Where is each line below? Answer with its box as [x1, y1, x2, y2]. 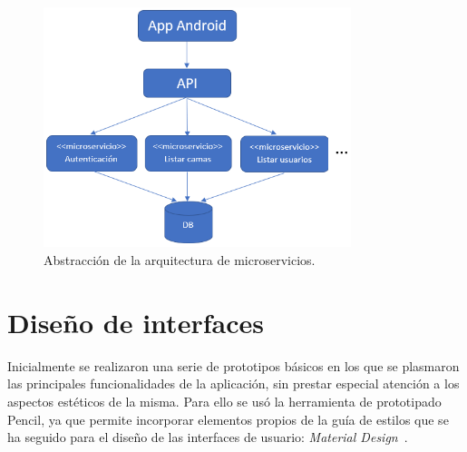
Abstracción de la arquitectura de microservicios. [44, 251, 316, 270]
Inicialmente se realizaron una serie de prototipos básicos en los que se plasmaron [7, 356, 460, 375]
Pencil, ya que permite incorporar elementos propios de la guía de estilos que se [7, 409, 449, 428]
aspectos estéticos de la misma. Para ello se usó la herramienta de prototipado [7, 391, 442, 410]
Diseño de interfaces [7, 303, 264, 340]
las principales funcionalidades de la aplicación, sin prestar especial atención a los [7, 374, 460, 393]
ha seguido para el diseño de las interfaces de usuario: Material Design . [7, 427, 408, 447]
